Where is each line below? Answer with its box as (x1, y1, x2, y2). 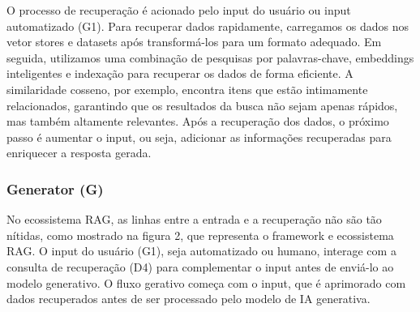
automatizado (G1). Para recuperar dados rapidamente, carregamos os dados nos (6, 17, 409, 34)
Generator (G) (6, 178, 104, 199)
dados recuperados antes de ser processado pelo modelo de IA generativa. (6, 290, 371, 307)
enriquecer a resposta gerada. (6, 144, 152, 161)
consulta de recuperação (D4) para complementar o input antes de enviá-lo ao (6, 258, 394, 275)
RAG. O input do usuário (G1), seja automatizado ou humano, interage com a (6, 242, 396, 259)
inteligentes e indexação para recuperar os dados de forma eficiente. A (6, 65, 354, 82)
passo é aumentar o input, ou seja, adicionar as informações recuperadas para (6, 128, 392, 145)
